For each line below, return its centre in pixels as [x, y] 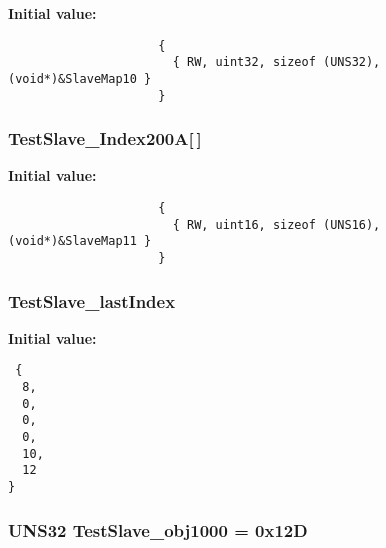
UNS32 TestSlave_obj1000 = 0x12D [158, 529]
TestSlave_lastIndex [92, 300]
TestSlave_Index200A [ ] [105, 138]
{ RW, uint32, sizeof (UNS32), [276, 62]
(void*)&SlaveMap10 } [80, 78]
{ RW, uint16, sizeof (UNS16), [276, 224]
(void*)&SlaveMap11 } [80, 241]
